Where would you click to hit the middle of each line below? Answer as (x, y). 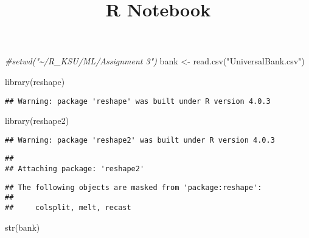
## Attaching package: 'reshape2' (75, 169)
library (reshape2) (37, 121)
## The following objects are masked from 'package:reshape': (134, 187)
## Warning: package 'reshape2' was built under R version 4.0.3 (140, 140)
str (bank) (23, 227)
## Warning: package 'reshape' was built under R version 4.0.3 (138, 101)
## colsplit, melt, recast (68, 208)
